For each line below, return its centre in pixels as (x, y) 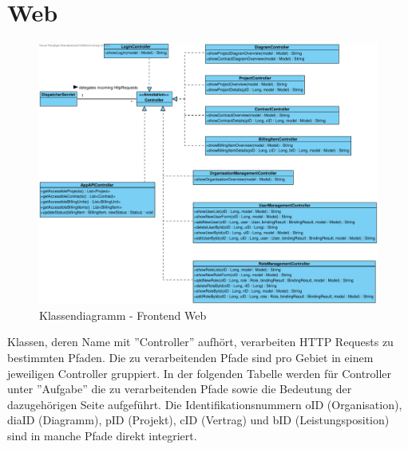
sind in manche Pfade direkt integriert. (102, 435)
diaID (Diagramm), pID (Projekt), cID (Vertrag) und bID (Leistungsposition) (198, 420)
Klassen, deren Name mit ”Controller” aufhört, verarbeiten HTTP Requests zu (200, 342)
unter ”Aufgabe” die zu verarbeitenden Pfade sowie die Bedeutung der (180, 389)
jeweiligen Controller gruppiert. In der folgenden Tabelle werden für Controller (200, 373)
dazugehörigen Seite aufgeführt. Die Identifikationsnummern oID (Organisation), (205, 404)
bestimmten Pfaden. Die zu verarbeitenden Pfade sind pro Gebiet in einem (190, 358)
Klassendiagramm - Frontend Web (123, 315)
